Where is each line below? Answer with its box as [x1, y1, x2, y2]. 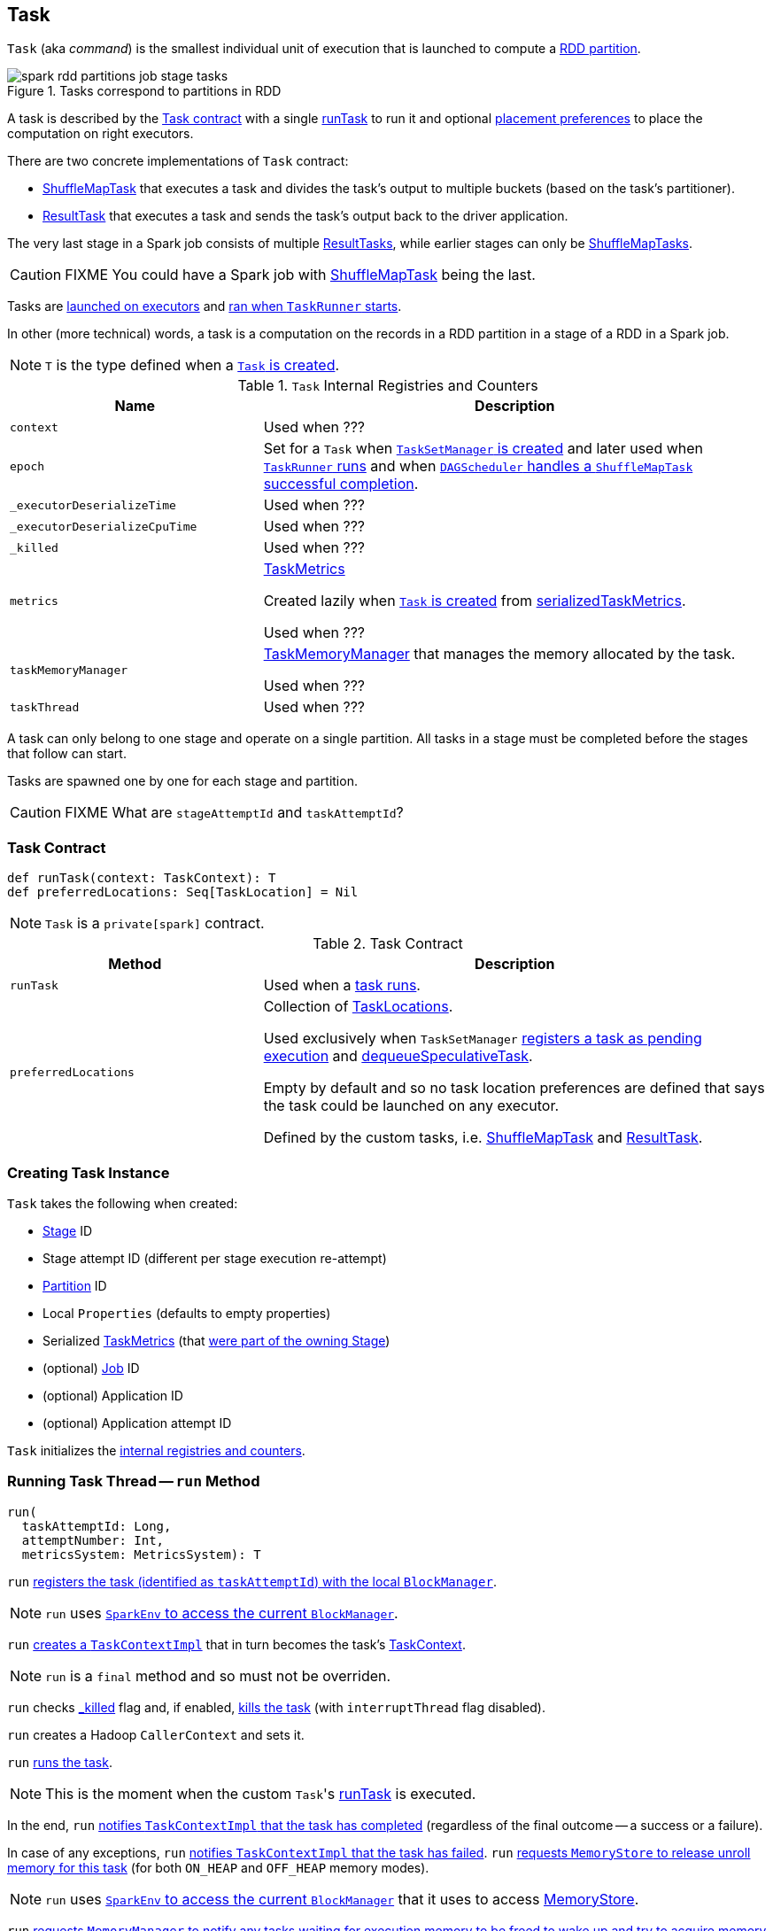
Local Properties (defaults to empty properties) [43, 1305, 331, 1321]
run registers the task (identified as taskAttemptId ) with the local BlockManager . [7, 1573, 497, 1589]
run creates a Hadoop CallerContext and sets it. [7, 1726, 305, 1742]
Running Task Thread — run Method [7, 1472, 260, 1491]
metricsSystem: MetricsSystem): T [21, 1547, 261, 1562]
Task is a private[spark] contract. [45, 914, 265, 933]
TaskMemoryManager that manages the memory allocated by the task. [263, 645, 736, 663]
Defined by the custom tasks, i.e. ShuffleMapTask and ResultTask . [263, 1128, 703, 1147]
